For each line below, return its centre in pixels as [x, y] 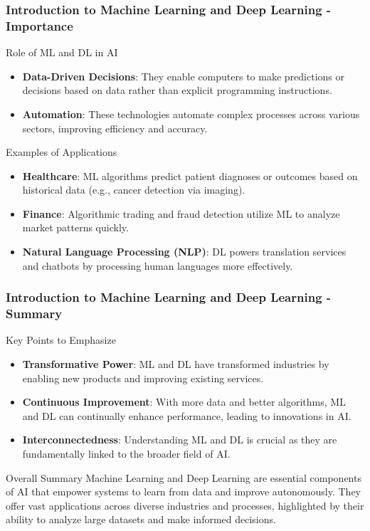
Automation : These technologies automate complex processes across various [191, 114]
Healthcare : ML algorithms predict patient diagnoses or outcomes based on [190, 175]
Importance [39, 25]
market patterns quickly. [75, 227]
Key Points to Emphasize [61, 340]
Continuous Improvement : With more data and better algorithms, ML [184, 402]
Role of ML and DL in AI [62, 52]
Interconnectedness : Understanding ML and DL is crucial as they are [180, 440]
